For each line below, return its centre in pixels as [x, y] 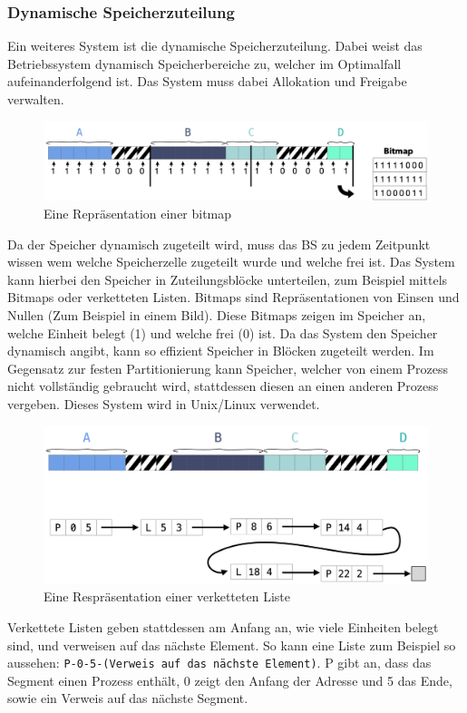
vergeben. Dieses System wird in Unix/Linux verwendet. [164, 403]
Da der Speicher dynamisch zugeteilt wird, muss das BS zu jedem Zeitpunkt [219, 244]
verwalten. [36, 99]
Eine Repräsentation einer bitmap [138, 213]
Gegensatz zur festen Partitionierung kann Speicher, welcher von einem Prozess [228, 368]
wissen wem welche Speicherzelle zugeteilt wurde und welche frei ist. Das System [231, 262]
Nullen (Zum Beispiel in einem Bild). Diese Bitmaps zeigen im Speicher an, [217, 314]
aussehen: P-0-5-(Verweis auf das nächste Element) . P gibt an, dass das [219, 663]
